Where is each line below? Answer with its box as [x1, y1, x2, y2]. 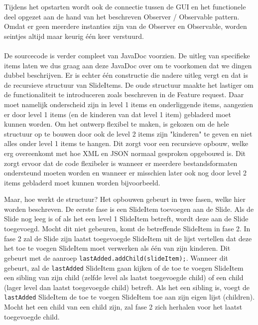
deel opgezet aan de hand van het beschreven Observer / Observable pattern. [4, 11, 240, 21]
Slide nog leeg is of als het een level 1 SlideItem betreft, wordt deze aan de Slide [4, 213, 249, 224]
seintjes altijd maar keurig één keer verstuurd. [4, 30, 144, 41]
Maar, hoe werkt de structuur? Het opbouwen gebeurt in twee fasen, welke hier [4, 194, 246, 204]
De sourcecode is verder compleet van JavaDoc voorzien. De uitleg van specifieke [4, 50, 250, 60]
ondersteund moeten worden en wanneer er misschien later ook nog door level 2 [4, 167, 247, 178]
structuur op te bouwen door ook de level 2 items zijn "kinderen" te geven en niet [4, 128, 253, 139]
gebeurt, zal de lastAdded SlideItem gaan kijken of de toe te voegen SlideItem [4, 262, 244, 273]
